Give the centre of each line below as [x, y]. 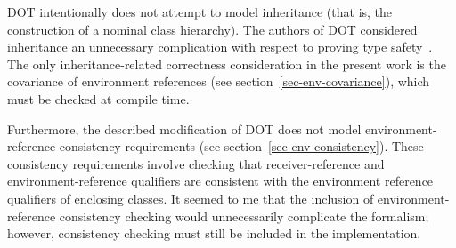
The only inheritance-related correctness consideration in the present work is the [227, 64]
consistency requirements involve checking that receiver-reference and [196, 163]
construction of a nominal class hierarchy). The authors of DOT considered [212, 29]
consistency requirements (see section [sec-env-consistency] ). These [241, 146]
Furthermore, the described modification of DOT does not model [184, 128]
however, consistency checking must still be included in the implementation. [214, 233]
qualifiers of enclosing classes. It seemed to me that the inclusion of [191, 198]
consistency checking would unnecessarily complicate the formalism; [244, 216]
